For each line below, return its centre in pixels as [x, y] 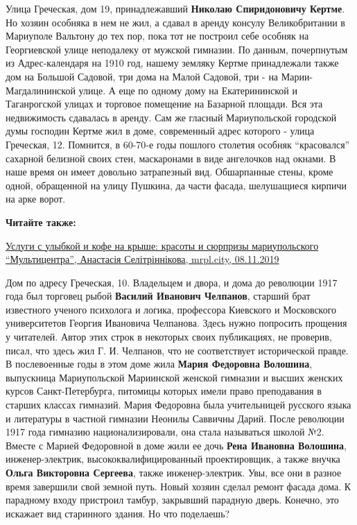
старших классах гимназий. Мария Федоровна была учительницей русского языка [178, 405]
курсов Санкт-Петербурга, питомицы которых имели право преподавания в [164, 391]
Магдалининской [41, 90]
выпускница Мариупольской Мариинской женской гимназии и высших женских [174, 377]
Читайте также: [41, 222]
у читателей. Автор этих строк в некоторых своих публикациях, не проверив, [169, 337]
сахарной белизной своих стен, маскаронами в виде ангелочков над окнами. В [171, 158]
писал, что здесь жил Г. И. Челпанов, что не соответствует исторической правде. [177, 350]
